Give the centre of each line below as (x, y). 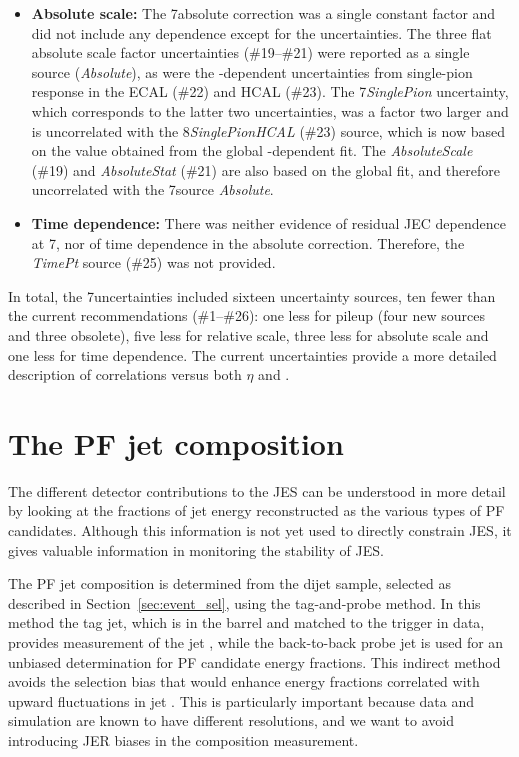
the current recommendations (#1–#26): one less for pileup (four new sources (246, 315)
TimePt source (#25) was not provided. (153, 262)
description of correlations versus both (125, 374)
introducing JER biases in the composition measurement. (183, 739)
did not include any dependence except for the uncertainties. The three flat (261, 32)
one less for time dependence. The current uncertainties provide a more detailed (252, 354)
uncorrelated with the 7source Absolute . (152, 189)
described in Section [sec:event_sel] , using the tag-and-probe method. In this (244, 602)
